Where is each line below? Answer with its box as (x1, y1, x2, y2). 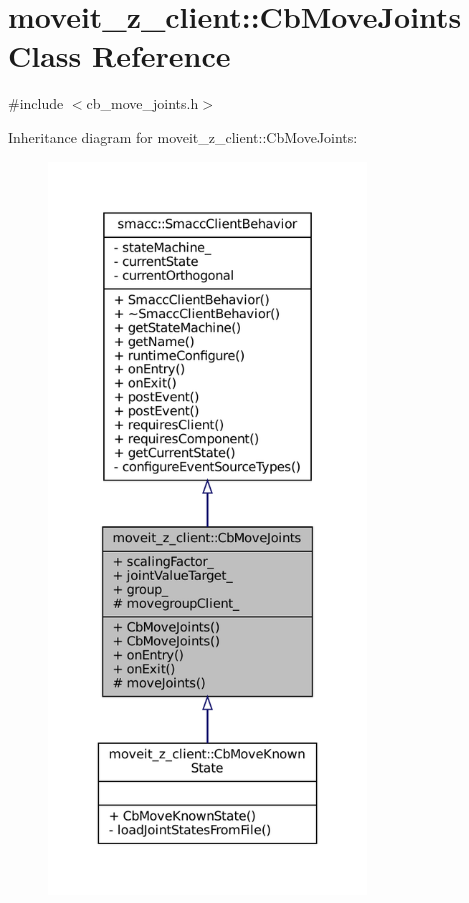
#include (8, 93, 64, 114)
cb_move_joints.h (86, 93, 199, 114)
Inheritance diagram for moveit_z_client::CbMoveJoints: (8, 126, 358, 147)
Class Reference (8, 35, 231, 76)
